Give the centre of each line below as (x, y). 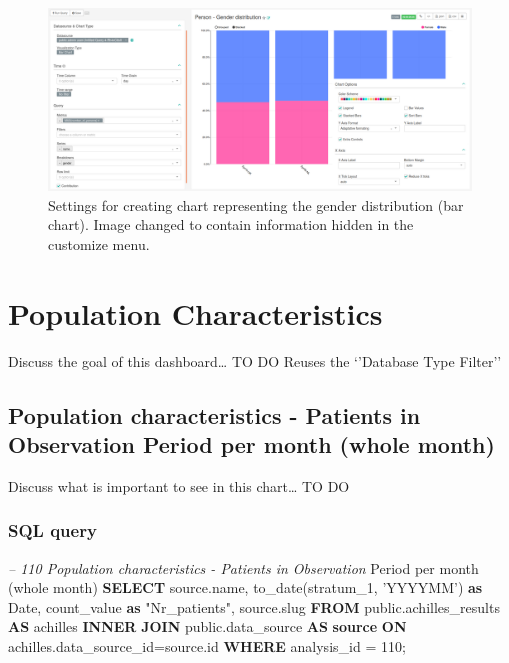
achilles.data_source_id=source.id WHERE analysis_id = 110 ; (207, 645)
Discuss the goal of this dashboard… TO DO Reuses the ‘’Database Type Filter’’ (255, 360)
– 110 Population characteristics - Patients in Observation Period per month (243, 567)
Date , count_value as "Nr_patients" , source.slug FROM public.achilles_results (254, 606)
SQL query (52, 530)
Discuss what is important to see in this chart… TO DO (179, 485)
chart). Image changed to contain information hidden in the (231, 224)
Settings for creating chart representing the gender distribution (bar (256, 204)
